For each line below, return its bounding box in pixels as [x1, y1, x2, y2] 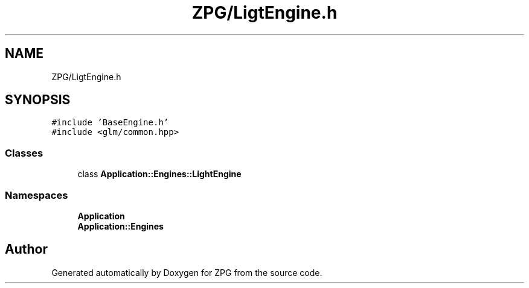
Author [5, 242, 48, 257]
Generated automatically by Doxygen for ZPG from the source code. [51, 267, 322, 278]
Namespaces [5, 189, 68, 201]
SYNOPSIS [5, 92, 71, 108]
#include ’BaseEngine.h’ [51, 117, 169, 128]
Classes [5, 146, 43, 159]
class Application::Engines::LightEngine [77, 169, 242, 180]
